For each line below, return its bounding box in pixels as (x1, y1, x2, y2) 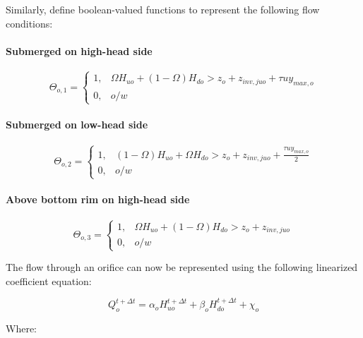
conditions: (6, 16, 53, 30)
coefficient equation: (6, 273, 92, 288)
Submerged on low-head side (6, 116, 148, 131)
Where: (6, 321, 37, 336)
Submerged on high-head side (6, 43, 153, 58)
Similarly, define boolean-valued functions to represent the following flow (6, 2, 320, 16)
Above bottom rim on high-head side (6, 192, 190, 207)
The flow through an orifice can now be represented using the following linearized (6, 260, 358, 274)
